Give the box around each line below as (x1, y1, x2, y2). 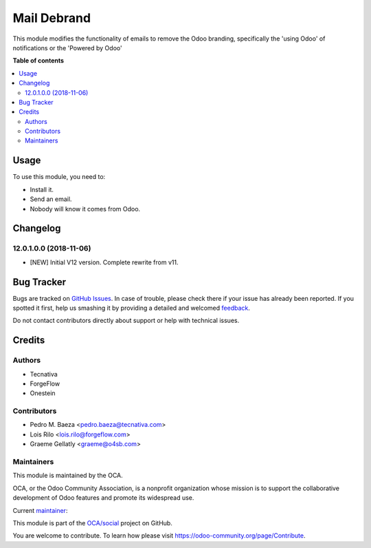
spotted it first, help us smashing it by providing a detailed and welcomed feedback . (12, 304, 251, 312)
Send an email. (30, 195, 72, 203)
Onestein (30, 389, 56, 397)
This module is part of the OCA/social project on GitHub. (12, 518, 173, 527)
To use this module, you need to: (12, 173, 106, 181)
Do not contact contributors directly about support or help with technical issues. (12, 317, 240, 325)
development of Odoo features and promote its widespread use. (12, 494, 194, 502)
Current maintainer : (12, 506, 68, 514)
